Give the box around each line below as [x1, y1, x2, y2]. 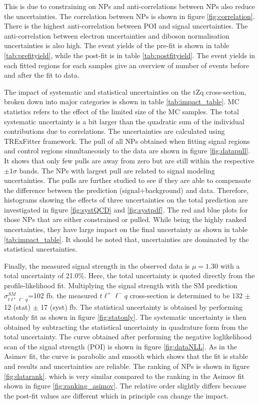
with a [220, 260, 240, 271]
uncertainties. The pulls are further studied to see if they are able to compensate [4, 175, 251, 185]
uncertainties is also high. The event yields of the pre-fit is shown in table [4, 40, 229, 51]
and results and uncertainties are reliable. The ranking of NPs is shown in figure [4, 360, 250, 371]
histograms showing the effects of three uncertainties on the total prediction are [4, 194, 248, 205]
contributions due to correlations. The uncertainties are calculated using [4, 126, 225, 136]
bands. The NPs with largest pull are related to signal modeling [19, 165, 215, 175]
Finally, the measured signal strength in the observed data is [4, 260, 190, 271]
